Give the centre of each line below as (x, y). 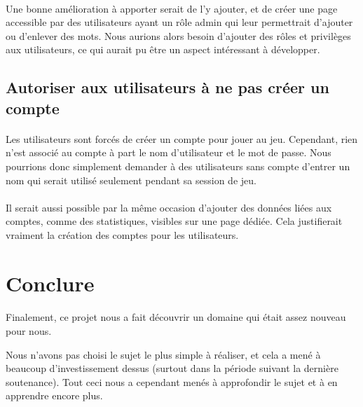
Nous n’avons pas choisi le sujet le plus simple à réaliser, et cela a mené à (163, 354)
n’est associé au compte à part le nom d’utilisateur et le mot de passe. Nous (169, 152)
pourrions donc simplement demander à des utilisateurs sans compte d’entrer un (178, 166)
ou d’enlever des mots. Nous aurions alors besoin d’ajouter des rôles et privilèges (178, 35)
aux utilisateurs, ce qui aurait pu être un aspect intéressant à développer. (163, 49)
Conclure (50, 283)
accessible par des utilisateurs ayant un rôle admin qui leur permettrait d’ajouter (179, 22)
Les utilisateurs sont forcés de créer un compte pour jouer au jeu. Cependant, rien (182, 138)
